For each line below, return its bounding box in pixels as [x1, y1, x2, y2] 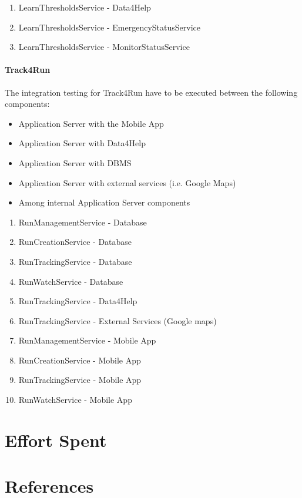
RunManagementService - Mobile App [18, 334, 156, 346]
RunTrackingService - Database [18, 255, 132, 267]
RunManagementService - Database [18, 216, 147, 228]
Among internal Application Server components [18, 196, 190, 208]
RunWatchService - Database [18, 275, 123, 287]
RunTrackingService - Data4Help [18, 295, 137, 307]
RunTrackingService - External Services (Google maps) [18, 314, 217, 327]
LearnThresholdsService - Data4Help [18, 1, 151, 13]
